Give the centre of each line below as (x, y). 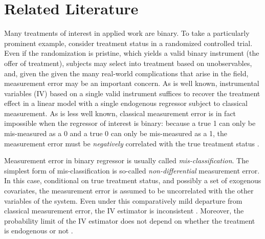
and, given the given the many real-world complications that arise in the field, (126, 73)
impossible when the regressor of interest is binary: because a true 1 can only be (130, 123)
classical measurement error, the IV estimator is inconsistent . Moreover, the (124, 211)
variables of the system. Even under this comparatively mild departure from (123, 200)
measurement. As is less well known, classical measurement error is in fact (120, 113)
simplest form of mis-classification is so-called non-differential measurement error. (132, 170)
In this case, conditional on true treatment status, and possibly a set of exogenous (133, 180)
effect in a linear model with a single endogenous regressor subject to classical (126, 103)
